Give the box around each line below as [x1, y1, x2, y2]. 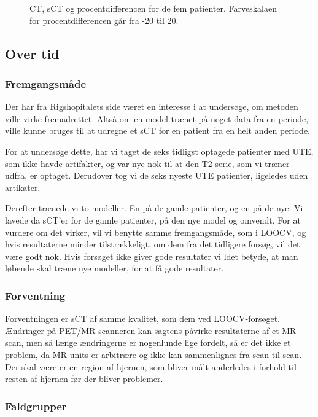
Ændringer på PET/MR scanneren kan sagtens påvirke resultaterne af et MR [5, 324, 297, 337]
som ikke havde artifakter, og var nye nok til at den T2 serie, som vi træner [5, 157, 290, 170]
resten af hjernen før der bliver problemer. [5, 372, 163, 385]
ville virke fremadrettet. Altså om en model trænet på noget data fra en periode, [5, 112, 309, 125]
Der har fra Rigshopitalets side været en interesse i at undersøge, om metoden [5, 100, 298, 113]
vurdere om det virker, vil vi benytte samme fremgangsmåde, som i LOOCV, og [5, 225, 306, 238]
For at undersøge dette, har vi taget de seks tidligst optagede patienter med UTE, [5, 144, 314, 157]
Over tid [5, 44, 60, 63]
